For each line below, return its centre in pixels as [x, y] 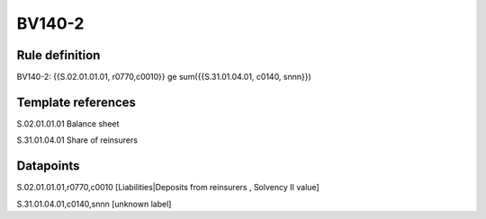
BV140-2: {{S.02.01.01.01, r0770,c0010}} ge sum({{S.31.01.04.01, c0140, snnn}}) [164, 77]
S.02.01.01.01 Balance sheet [68, 123]
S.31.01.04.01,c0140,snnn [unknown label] [94, 204]
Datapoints [48, 166]
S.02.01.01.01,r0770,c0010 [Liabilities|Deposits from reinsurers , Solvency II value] [168, 188]
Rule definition [58, 55]
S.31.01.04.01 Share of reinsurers [77, 140]
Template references [76, 102]
